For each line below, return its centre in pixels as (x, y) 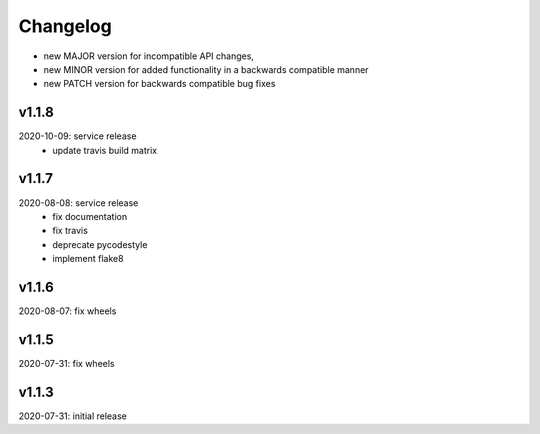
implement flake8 (88, 259)
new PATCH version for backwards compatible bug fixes (159, 84)
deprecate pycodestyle (100, 244)
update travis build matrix (105, 150)
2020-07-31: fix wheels (66, 363)
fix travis (70, 231)
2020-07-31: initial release (72, 416)
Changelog (65, 26)
